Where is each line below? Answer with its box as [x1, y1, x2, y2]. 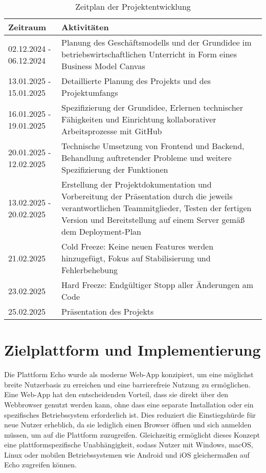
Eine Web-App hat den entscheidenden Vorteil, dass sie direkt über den [4, 389, 229, 400]
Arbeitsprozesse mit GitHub [61, 125, 162, 137]
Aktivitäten [61, 21, 109, 33]
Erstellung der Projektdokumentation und [61, 178, 212, 190]
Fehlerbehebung [61, 264, 118, 276]
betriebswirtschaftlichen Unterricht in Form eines [61, 48, 237, 60]
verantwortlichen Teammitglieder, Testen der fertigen [61, 202, 252, 214]
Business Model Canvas [61, 60, 145, 72]
